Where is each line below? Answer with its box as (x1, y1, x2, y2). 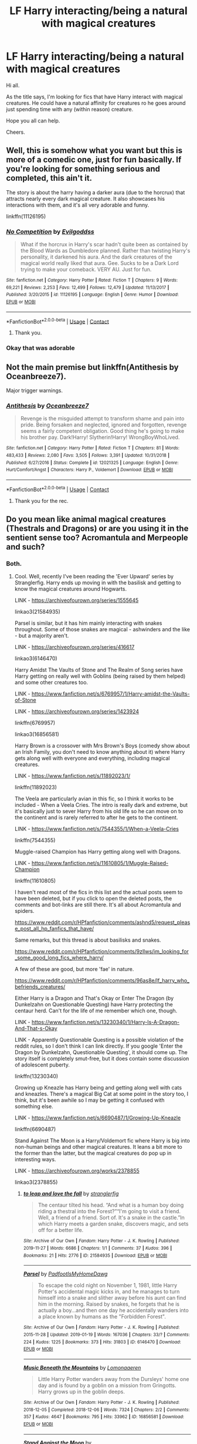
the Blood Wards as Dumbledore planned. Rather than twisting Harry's (20, 247, 191, 254)
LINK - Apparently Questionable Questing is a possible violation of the (14, 1036, 184, 1044)
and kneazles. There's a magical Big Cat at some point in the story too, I (14, 1091, 189, 1098)
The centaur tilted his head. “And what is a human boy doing (38, 1201, 184, 1208)
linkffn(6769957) (14, 720, 56, 727)
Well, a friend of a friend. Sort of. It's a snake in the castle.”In (38, 1214, 185, 1221)
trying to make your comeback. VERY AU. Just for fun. (20, 266, 152, 273)
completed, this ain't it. (6, 173, 93, 183)
